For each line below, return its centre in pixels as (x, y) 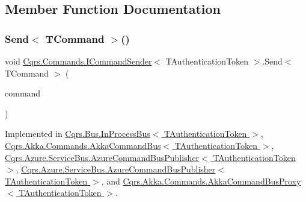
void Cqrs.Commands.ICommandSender (78, 61)
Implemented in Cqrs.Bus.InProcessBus (78, 134)
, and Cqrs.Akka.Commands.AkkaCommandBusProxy (201, 181)
